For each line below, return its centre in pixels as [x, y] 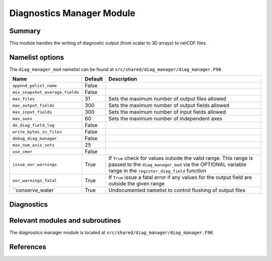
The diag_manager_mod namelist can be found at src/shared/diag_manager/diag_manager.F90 [115, 69]
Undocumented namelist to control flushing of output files [177, 190]
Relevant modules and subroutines [65, 221]
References [28, 247]
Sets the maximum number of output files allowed [167, 99]
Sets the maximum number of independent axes [165, 119]
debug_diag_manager [35, 138]
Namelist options [37, 57]
